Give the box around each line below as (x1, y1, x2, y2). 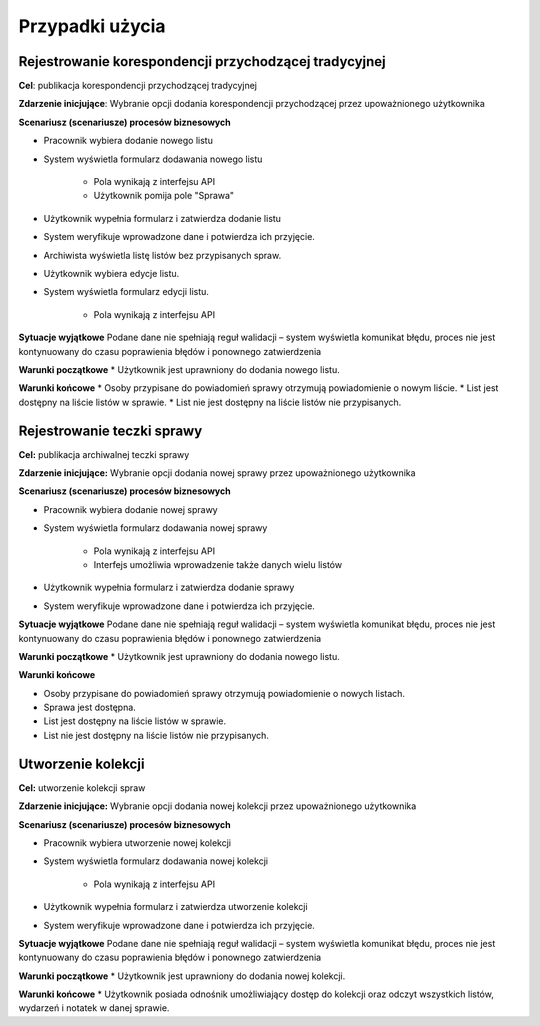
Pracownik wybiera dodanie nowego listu (43, 135, 214, 147)
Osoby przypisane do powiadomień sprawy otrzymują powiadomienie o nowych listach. (43, 687, 405, 699)
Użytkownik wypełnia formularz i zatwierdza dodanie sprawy (43, 581, 295, 594)
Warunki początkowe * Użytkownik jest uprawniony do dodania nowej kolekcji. (18, 970, 346, 982)
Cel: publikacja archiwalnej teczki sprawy (18, 448, 190, 460)
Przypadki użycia (18, 15, 166, 37)
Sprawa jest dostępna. (43, 701, 137, 714)
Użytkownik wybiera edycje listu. (43, 267, 180, 279)
